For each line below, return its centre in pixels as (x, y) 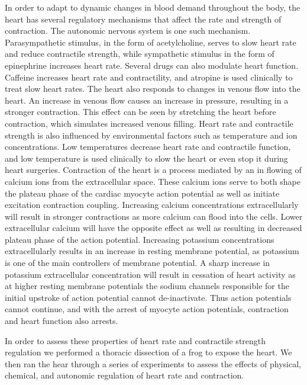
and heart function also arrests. (62, 321)
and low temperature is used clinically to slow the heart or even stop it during (146, 158)
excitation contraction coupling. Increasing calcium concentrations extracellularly (152, 205)
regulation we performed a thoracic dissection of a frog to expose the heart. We (148, 352)
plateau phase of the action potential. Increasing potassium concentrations (140, 239)
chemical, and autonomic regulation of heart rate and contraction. (125, 375)
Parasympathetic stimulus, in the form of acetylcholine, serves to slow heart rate (151, 42)
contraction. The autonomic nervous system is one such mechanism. (128, 31)
